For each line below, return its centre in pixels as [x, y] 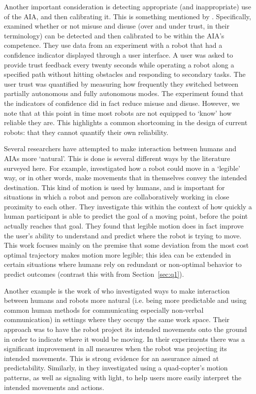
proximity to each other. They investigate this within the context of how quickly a [128, 206]
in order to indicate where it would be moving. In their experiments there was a [125, 339]
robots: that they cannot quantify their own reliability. [86, 132]
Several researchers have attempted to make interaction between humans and [120, 148]
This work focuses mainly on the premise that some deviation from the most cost [127, 245]
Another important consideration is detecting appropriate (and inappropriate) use [128, 6]
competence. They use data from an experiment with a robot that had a [113, 45]
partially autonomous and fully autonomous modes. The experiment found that [124, 93]
